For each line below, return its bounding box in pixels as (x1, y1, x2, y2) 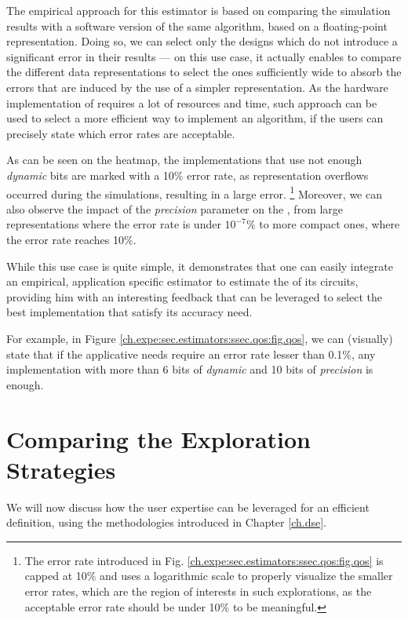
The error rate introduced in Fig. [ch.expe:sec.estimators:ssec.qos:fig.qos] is (24, 552, 384, 568)
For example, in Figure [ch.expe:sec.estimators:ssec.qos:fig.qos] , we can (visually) (6, 330, 393, 346)
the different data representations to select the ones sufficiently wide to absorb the (6, 64, 402, 80)
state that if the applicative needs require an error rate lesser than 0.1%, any (6, 345, 376, 362)
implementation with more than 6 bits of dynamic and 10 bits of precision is (6, 361, 373, 377)
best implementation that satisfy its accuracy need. (6, 304, 253, 320)
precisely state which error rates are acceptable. (6, 125, 235, 141)
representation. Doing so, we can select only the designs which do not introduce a (6, 33, 398, 49)
